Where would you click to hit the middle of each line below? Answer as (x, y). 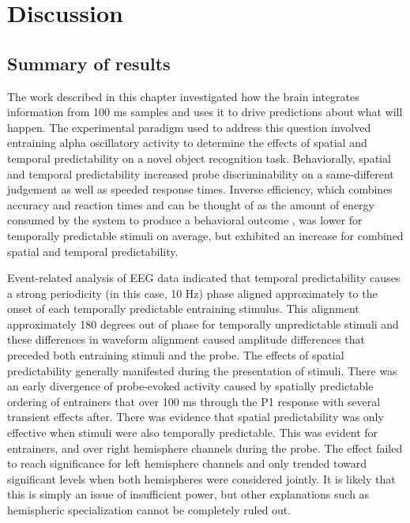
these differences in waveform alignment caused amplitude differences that (186, 339)
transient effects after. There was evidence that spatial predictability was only (196, 417)
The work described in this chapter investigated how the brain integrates (183, 96)
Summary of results (89, 63)
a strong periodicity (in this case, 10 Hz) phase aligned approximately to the (192, 293)
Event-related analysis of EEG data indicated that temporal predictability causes (204, 278)
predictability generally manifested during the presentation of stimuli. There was (202, 370)
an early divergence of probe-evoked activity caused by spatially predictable (190, 386)
